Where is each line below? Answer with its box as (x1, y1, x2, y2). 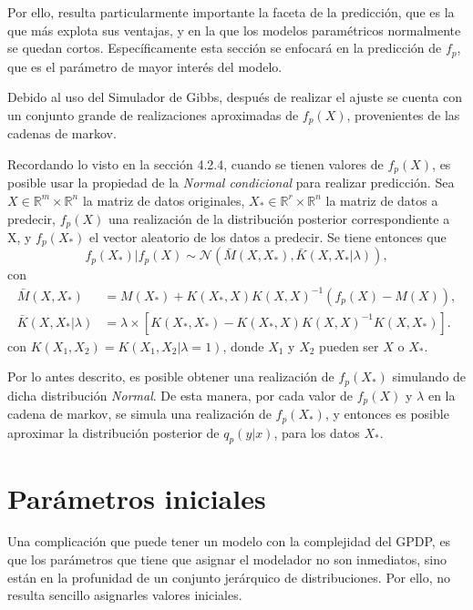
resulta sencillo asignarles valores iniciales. (7, 585, 242, 605)
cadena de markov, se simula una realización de (7, 404, 272, 423)
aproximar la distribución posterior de (7, 422, 220, 442)
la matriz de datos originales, (82, 190, 245, 209)
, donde (222, 336, 264, 355)
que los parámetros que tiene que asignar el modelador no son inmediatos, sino (7, 550, 447, 569)
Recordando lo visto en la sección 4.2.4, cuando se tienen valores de (7, 154, 384, 173)
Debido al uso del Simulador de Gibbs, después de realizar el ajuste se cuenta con (7, 87, 463, 107)
